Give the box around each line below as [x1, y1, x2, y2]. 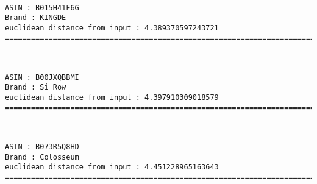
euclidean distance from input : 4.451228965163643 [5, 163, 219, 172]
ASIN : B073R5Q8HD [5, 143, 79, 152]
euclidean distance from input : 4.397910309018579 [5, 93, 219, 102]
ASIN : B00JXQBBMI [5, 73, 79, 82]
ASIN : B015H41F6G [5, 3, 79, 12]
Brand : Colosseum [5, 152, 79, 161]
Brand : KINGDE [5, 13, 66, 23]
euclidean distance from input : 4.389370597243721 [5, 23, 219, 32]
